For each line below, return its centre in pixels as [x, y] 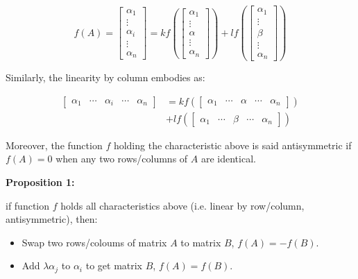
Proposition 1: [40, 181]
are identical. [228, 159]
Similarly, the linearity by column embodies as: [105, 77]
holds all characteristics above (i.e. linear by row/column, [182, 205]
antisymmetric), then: [52, 219]
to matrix [201, 242]
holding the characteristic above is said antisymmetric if [232, 145]
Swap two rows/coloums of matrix [94, 242]
